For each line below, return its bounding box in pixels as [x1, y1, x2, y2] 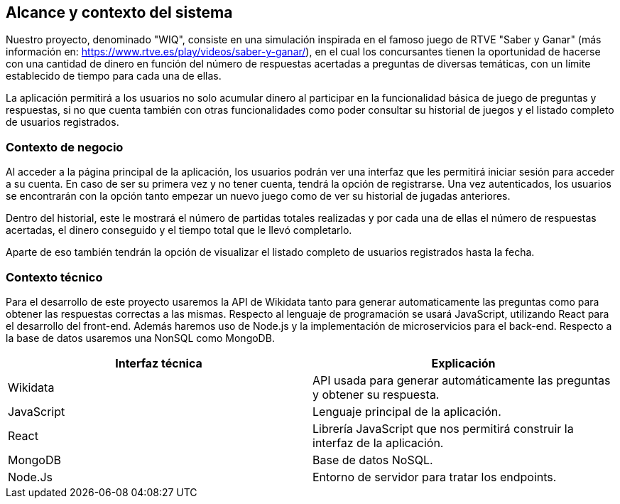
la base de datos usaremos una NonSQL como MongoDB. [6, 331, 275, 344]
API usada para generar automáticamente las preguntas [312, 372, 611, 387]
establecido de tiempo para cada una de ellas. [6, 70, 222, 82]
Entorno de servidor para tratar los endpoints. [312, 469, 557, 484]
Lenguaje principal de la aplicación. [312, 404, 501, 419]
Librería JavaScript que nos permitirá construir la [312, 421, 574, 436]
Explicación [431, 355, 496, 370]
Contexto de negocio [6, 139, 124, 154]
